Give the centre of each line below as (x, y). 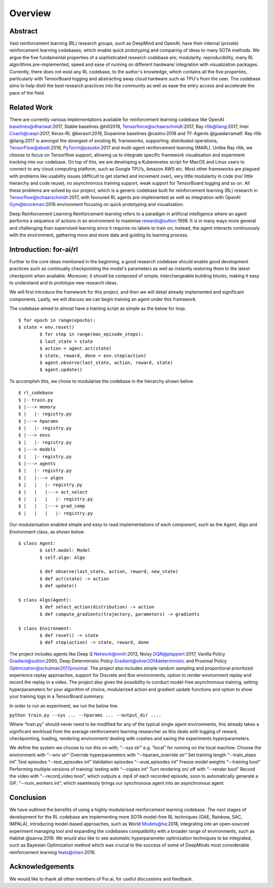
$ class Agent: (37, 543)
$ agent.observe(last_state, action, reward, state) (106, 362)
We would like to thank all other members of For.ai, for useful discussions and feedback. (101, 879)
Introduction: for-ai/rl (44, 249)
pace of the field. (27, 93)
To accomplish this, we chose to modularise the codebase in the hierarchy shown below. (102, 381)
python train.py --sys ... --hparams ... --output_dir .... (85, 715)
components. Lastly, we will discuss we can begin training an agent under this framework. (103, 299)
